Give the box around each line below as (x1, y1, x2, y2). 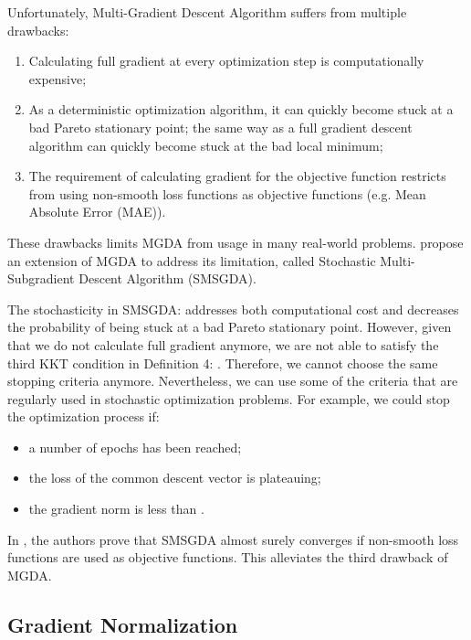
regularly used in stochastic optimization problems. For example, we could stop (7, 389, 450, 408)
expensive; (28, 69, 87, 88)
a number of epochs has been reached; (28, 437, 242, 456)
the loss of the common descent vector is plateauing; (28, 468, 321, 487)
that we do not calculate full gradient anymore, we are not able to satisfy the (7, 335, 439, 354)
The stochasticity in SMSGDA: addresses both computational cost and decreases (7, 299, 459, 318)
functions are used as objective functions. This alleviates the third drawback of (7, 548, 448, 567)
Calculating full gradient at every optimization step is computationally (28, 51, 424, 70)
